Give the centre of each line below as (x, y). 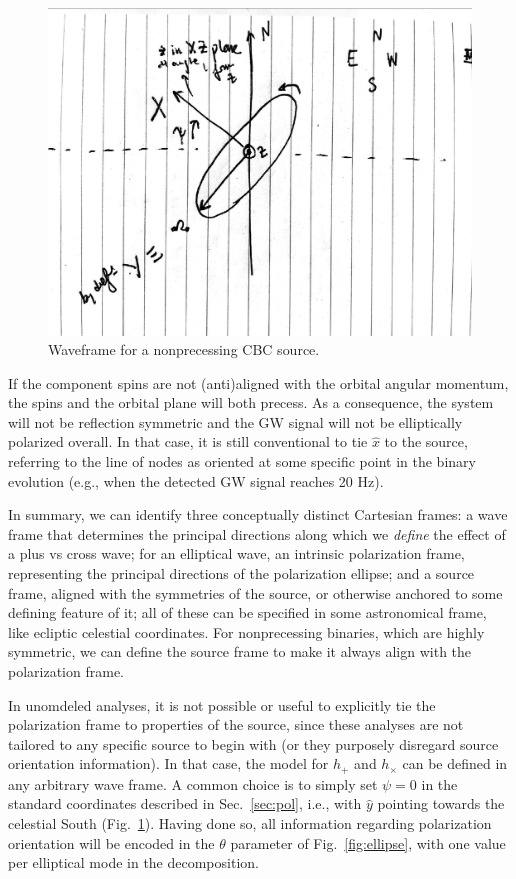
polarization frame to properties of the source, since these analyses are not (236, 724)
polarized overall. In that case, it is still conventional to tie (188, 441)
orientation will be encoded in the (111, 842)
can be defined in (455, 763)
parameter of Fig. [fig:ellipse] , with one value (368, 842)
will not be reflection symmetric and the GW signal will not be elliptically (235, 421)
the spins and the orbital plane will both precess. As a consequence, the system (251, 402)
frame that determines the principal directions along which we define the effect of (257, 533)
